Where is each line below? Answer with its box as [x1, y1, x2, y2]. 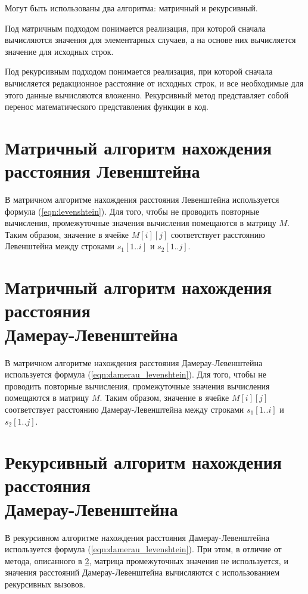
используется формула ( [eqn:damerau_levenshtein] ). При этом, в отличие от [5, 543, 282, 555]
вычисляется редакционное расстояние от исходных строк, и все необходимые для [5, 76, 304, 89]
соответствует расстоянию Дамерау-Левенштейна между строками [5, 403, 244, 415]
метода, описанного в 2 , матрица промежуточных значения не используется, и [5, 554, 288, 567]
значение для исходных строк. [5, 45, 114, 57]
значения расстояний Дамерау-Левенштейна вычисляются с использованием [5, 566, 280, 578]
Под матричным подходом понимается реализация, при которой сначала [5, 21, 266, 34]
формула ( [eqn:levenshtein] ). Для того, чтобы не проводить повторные [5, 205, 260, 217]
